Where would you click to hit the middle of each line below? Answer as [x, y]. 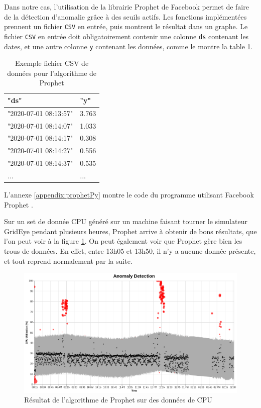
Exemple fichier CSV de [52, 63]
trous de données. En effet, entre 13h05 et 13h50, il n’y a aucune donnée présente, [130, 251]
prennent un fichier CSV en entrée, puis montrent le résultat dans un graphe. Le [126, 26]
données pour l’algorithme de [52, 73]
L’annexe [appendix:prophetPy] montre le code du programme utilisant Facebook [129, 195]
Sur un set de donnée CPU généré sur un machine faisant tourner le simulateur [126, 221]
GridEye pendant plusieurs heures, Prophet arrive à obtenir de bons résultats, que [130, 231]
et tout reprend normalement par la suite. [68, 261]
